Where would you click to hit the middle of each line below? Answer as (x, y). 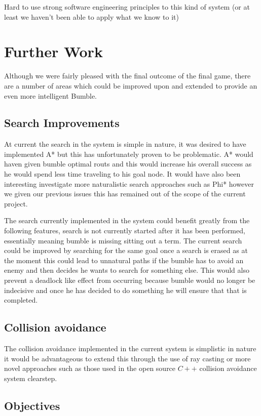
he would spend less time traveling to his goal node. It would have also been (122, 174)
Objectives (32, 405)
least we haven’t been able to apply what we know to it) (91, 16)
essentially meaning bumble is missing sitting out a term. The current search (123, 240)
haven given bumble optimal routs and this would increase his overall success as (128, 164)
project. (16, 203)
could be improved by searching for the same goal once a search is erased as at (126, 250)
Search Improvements (62, 123)
